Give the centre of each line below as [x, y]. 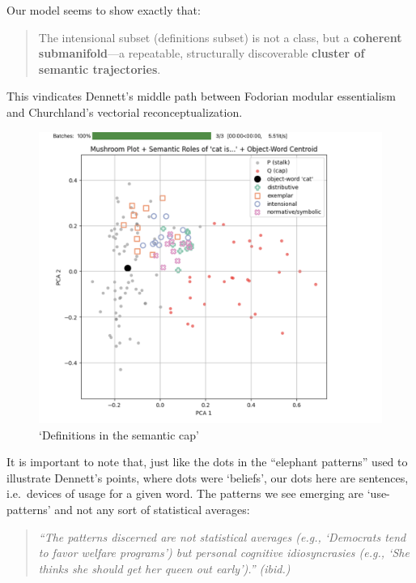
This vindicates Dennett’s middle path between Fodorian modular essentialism [201, 96]
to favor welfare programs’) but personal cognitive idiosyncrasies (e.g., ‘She [224, 553]
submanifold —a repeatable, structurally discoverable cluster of [202, 53]
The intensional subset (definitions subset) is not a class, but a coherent [220, 37]
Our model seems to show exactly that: [104, 10]
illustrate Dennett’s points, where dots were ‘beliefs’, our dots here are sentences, [208, 477]
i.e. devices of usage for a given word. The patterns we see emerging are [185, 493]
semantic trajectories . [100, 69]
